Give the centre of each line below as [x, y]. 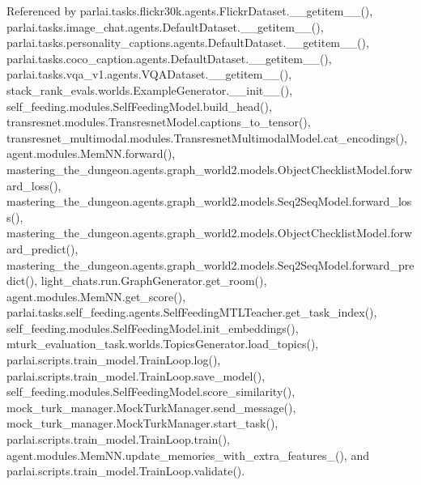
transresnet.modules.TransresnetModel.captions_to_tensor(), [159, 122]
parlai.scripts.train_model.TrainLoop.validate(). [126, 471]
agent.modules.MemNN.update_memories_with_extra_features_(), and [188, 455]
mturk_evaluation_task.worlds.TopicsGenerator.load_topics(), [163, 344]
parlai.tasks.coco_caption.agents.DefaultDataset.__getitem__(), [169, 58]
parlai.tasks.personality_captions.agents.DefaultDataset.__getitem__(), [188, 43]
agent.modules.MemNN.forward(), [91, 153]
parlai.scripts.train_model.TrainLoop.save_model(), [136, 375]
